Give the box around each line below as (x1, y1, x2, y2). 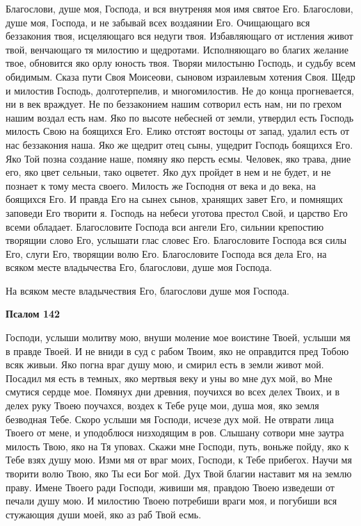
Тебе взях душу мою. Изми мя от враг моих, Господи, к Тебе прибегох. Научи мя (6, 452, 352, 467)
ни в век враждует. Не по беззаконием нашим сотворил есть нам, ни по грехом (6, 97, 342, 111)
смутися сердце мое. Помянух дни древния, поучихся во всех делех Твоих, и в (6, 384, 340, 399)
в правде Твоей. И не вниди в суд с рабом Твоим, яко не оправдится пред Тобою (6, 343, 349, 358)
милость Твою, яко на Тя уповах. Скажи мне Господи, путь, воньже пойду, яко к (6, 438, 349, 453)
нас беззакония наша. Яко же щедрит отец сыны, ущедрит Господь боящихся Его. (6, 137, 353, 151)
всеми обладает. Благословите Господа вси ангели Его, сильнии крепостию (6, 219, 324, 233)
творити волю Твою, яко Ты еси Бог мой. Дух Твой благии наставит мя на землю (6, 466, 352, 480)
